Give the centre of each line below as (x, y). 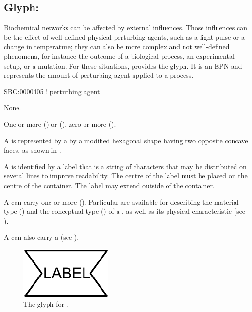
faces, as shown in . (33, 150)
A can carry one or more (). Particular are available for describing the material (121, 201)
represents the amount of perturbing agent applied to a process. (99, 75)
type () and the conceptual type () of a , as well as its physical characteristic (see (125, 211)
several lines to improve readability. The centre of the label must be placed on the (126, 176)
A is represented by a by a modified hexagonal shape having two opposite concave (126, 140)
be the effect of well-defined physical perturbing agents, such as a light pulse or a (124, 37)
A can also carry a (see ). (42, 237)
